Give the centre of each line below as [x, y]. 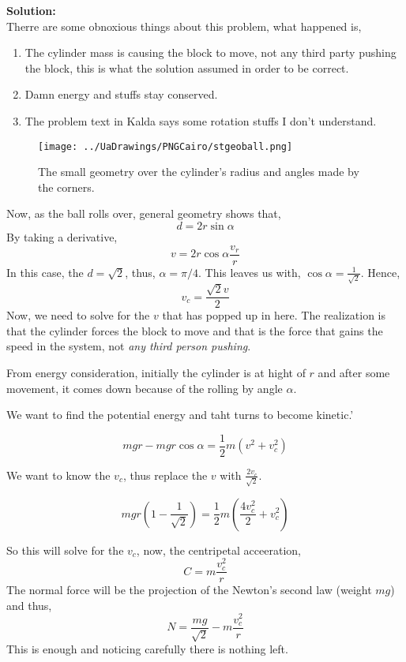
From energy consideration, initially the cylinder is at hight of [156, 372]
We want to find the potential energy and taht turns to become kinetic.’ [180, 415]
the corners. [66, 187]
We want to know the [58, 475]
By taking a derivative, [62, 237]
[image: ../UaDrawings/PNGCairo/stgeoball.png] [165, 146]
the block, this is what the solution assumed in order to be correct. [187, 67]
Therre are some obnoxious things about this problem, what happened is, [184, 26]
